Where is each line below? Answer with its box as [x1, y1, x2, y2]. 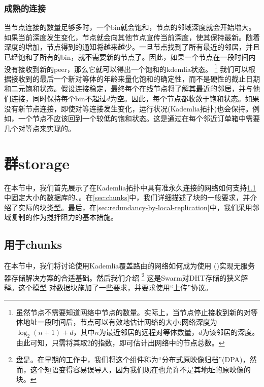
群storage [4, 152, 70, 173]
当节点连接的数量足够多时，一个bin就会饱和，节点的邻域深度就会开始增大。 [4, 22, 256, 32]
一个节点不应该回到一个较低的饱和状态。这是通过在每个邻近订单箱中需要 [18, 113, 260, 124]
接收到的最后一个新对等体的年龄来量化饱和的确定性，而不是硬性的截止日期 [11, 73, 260, 84]
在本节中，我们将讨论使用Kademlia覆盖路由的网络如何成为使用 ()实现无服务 [4, 260, 255, 271]
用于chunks [4, 237, 62, 252]
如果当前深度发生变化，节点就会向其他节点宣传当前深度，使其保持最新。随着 [4, 31, 260, 42]
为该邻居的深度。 [202, 326, 259, 337]
